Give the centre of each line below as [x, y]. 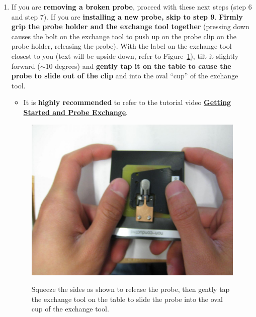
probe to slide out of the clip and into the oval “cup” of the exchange [125, 76]
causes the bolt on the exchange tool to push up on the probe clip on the [124, 36]
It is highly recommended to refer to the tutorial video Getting [127, 102]
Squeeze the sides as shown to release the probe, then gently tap [131, 289]
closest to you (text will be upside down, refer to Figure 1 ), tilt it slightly [125, 56]
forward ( [26, 66]
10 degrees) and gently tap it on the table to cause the [138, 66]
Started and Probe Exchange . [75, 112]
